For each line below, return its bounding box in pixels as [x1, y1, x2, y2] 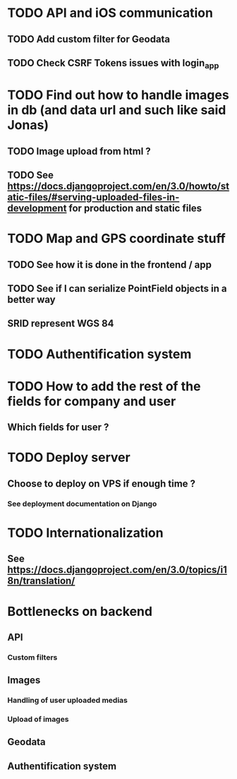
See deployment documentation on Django [7, 499, 157, 509]
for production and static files [68, 203, 202, 215]
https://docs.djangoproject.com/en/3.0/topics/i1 [7, 564, 227, 576]
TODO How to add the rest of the [7, 378, 201, 394]
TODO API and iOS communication [7, 5, 214, 21]
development [7, 203, 67, 215]
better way [7, 294, 56, 306]
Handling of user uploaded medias [7, 696, 128, 706]
